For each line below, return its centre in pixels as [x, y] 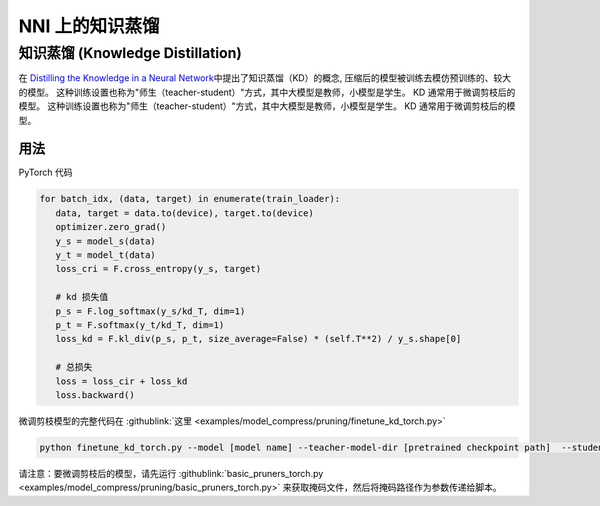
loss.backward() [95, 394]
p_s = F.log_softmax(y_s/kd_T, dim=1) [150, 311]
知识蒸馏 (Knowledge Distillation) [130, 53]
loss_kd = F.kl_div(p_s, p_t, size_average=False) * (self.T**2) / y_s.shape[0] [258, 339]
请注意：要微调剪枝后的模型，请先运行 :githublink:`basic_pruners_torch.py [171, 473]
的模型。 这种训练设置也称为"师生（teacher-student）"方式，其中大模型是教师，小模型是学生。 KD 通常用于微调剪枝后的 [267, 92]
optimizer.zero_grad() [111, 227]
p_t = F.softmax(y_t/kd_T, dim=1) [140, 324]
